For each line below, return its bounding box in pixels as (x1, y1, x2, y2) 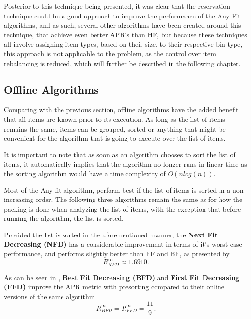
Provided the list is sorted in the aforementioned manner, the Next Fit (4, 229, 218, 239)
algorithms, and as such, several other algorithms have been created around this (4, 20, 241, 30)
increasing (4, 194, 33, 204)
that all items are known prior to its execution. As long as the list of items (4, 114, 225, 124)
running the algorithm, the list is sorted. (4, 213, 124, 223)
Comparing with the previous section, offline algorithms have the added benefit (4, 104, 239, 115)
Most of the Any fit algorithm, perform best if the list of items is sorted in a (4, 185, 231, 195)
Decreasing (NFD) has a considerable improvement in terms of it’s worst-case (4, 239, 242, 249)
